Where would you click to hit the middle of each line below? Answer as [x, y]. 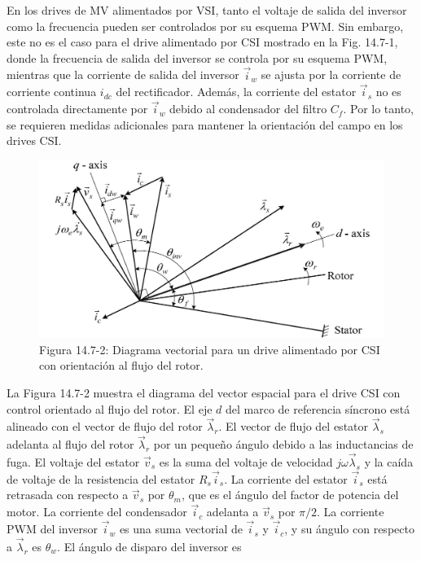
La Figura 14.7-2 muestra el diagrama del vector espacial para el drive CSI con [204, 392]
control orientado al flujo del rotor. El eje [110, 408]
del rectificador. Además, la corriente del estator [236, 92]
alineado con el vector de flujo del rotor [105, 426]
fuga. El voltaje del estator [73, 462]
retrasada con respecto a [68, 495]
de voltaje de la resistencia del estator [101, 478]
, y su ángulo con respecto [349, 529]
